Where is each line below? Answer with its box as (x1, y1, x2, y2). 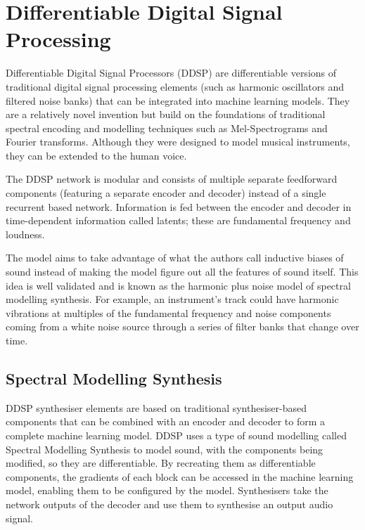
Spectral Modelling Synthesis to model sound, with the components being (6, 441, 324, 456)
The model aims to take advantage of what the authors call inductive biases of (6, 250, 344, 265)
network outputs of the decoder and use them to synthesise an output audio (6, 496, 333, 511)
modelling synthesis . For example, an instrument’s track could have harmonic (6, 292, 339, 306)
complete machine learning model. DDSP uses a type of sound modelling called (6, 427, 347, 442)
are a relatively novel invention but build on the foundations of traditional (6, 107, 326, 122)
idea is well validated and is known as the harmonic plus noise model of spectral (6, 278, 351, 292)
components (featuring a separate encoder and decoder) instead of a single (6, 186, 326, 200)
